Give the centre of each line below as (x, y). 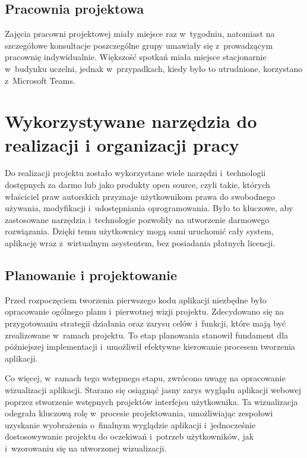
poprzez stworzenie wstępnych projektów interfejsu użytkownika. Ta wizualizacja (151, 401)
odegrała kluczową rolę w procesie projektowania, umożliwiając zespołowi (139, 413)
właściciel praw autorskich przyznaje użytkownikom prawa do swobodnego (140, 196)
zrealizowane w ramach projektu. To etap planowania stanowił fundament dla (147, 335)
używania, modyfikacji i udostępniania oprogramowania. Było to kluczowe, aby (149, 208)
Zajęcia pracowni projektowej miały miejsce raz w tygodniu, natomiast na (140, 34)
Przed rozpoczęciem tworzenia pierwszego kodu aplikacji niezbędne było (136, 299)
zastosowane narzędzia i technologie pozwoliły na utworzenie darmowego (137, 219)
